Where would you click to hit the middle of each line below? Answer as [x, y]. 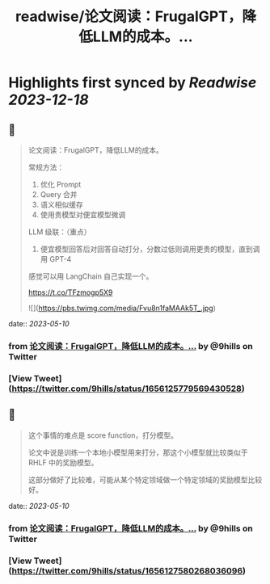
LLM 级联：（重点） [59, 232]
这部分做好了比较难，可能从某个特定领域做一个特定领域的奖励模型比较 [145, 479]
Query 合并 [59, 194]
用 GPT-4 [56, 259]
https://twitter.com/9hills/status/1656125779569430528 [127, 389]
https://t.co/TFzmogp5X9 [70, 292]
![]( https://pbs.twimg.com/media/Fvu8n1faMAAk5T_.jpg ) [122, 308]
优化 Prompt [61, 184]
